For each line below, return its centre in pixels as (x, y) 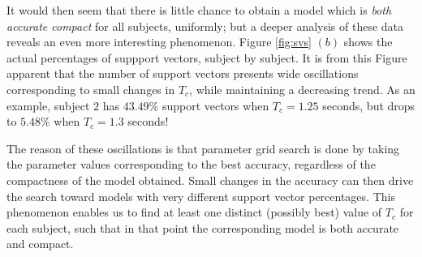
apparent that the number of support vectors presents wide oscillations (183, 73)
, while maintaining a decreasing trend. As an (302, 89)
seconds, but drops (369, 105)
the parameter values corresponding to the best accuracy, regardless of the (191, 164)
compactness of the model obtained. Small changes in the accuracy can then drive (210, 180)
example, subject (48, 105)
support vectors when (215, 105)
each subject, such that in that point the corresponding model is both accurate (203, 227)
